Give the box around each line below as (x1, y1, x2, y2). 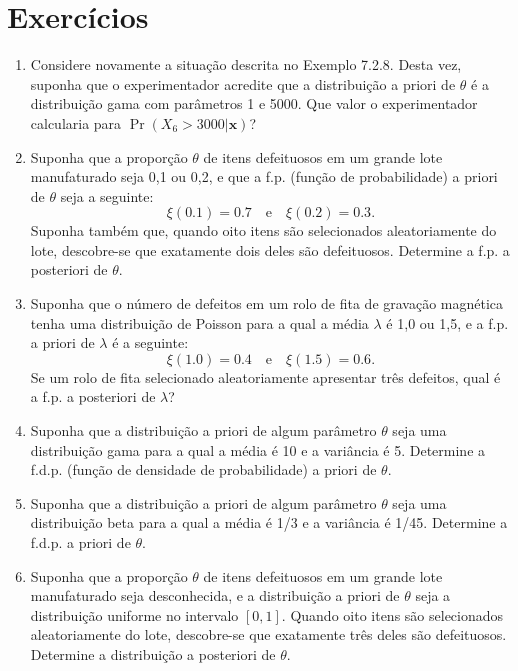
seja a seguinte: (60, 185, 154, 206)
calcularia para (30, 112, 122, 133)
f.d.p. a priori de (30, 532, 131, 552)
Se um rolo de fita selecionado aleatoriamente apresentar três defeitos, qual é (30, 366, 501, 387)
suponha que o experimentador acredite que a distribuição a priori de (30, 73, 456, 94)
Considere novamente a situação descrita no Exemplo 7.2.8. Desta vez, (30, 54, 462, 75)
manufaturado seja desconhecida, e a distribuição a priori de (30, 585, 400, 606)
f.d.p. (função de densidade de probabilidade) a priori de (30, 459, 377, 480)
